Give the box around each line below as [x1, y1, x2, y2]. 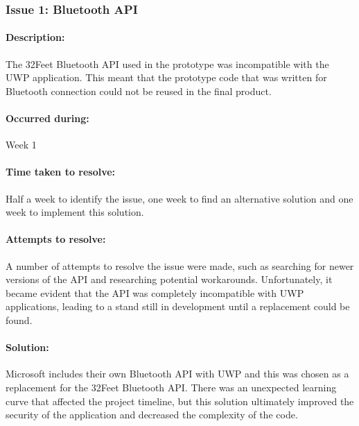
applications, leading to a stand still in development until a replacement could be [6, 299, 350, 314]
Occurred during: [6, 111, 89, 126]
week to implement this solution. [6, 205, 144, 219]
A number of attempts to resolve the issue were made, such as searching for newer [6, 258, 354, 273]
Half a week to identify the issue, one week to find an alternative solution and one [6, 191, 353, 205]
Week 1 [6, 137, 37, 152]
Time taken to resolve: [6, 164, 116, 179]
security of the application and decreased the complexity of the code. [6, 407, 298, 422]
